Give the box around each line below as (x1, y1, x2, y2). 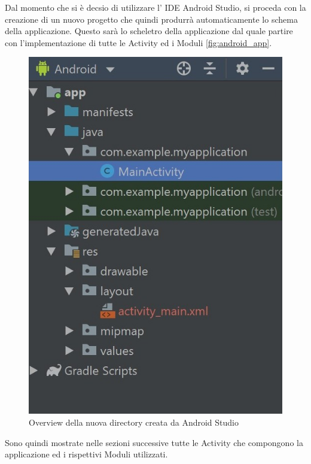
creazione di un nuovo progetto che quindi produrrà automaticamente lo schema (5, 13, 298, 25)
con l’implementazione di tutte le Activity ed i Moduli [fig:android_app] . (5, 36, 272, 48)
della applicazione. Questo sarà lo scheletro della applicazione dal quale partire (5, 25, 293, 37)
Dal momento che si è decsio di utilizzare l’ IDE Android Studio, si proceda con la (5, 1, 306, 13)
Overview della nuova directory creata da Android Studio (29, 416, 239, 429)
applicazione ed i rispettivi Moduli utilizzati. (5, 448, 168, 460)
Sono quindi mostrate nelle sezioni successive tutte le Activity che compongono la (5, 436, 303, 448)
